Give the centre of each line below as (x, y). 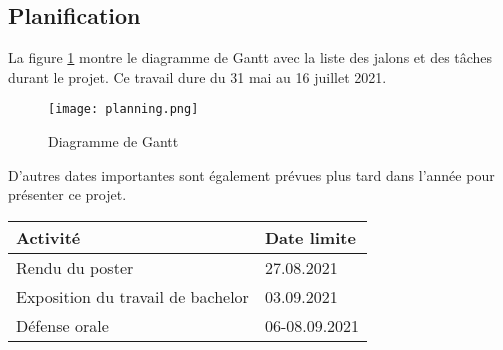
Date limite (310, 237)
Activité (48, 237)
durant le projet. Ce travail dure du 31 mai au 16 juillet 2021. (197, 76)
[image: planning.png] (123, 109)
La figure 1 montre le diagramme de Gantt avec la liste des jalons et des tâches (250, 57)
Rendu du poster (75, 267)
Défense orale (62, 325)
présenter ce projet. (67, 194)
